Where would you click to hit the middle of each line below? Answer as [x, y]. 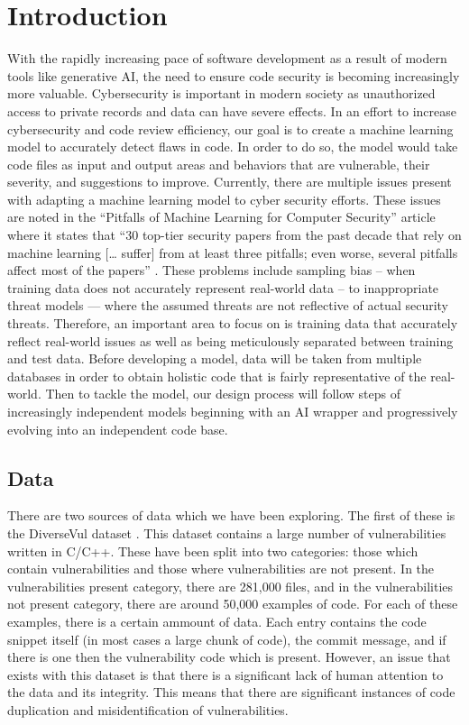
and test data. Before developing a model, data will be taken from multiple [215, 358]
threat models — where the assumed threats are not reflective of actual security [228, 305]
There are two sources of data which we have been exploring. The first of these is [231, 515]
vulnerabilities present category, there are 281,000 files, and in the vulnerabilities [230, 586]
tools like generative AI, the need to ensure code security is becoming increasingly [234, 75]
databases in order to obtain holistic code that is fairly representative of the [217, 376]
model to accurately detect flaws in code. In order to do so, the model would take [233, 147]
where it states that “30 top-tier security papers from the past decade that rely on [234, 235]
